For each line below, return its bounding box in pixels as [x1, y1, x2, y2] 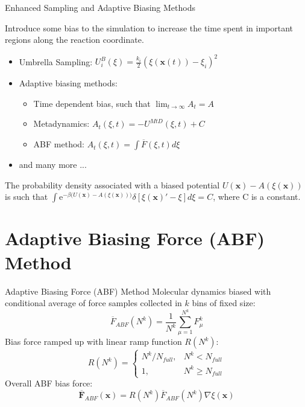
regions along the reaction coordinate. [5, 33, 144, 46]
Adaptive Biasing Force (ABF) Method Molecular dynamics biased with [5, 284, 271, 297]
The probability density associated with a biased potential [5, 178, 220, 191]
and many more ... [19, 158, 87, 171]
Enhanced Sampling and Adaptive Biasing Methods [5, 1, 195, 13]
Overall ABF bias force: [5, 377, 93, 389]
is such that [5, 190, 48, 203]
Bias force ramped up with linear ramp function [5, 335, 182, 348]
